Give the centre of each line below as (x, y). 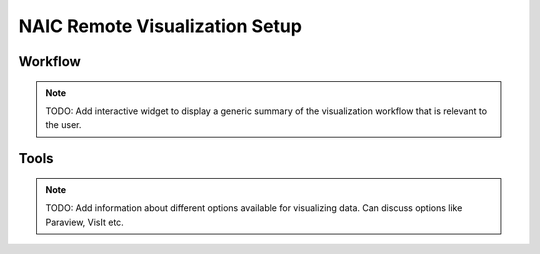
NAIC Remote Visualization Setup (160, 26)
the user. (63, 125)
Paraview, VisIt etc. (84, 222)
